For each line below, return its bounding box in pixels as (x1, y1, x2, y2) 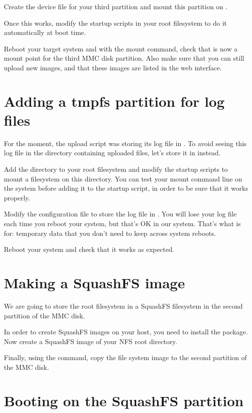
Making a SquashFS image (4, 273, 185, 292)
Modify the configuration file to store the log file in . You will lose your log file (4, 209, 237, 219)
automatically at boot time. (4, 27, 86, 37)
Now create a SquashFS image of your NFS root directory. (4, 336, 177, 346)
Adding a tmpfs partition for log (4, 91, 225, 111)
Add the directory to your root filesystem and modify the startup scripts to (4, 164, 228, 174)
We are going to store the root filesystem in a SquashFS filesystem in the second (4, 300, 243, 311)
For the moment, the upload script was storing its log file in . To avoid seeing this (4, 138, 247, 148)
